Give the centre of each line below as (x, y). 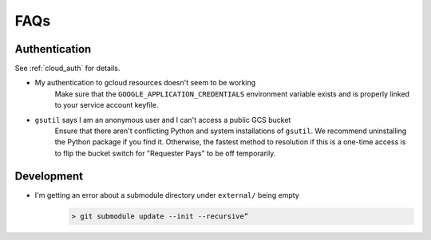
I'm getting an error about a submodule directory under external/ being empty (167, 195)
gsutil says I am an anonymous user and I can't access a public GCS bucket (163, 120)
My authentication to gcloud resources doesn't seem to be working (145, 83)
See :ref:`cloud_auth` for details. (67, 69)
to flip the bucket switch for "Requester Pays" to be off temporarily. (165, 153)
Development (49, 176)
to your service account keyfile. (107, 105)
